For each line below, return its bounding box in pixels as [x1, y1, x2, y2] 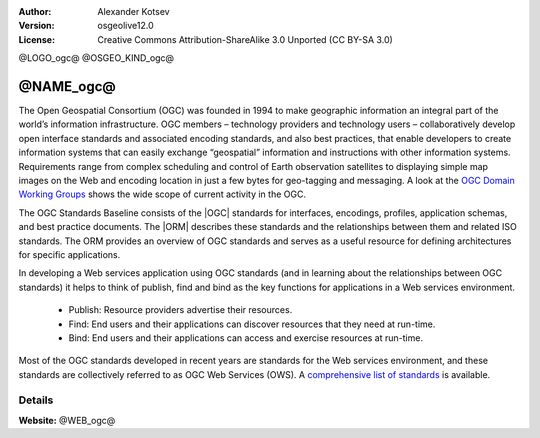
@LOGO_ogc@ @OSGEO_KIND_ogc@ [18, 52, 175, 64]
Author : [18, 6, 52, 17]
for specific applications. [18, 248, 121, 260]
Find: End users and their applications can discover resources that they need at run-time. [68, 318, 436, 330]
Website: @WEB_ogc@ [18, 414, 116, 426]
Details [18, 393, 54, 407]
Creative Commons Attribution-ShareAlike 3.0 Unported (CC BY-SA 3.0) [97, 33, 394, 45]
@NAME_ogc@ [18, 78, 117, 95]
